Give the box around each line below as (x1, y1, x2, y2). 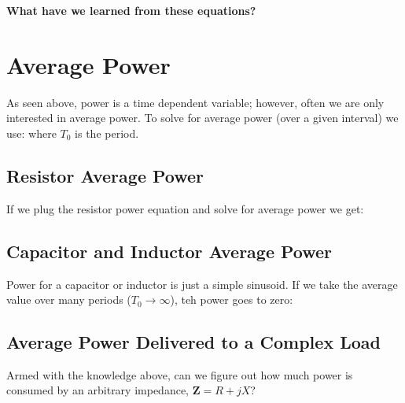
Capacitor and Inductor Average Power (6, 238, 333, 263)
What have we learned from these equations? (6, 2, 256, 18)
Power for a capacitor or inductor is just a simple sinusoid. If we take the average (6, 275, 398, 292)
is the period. (75, 124, 139, 141)
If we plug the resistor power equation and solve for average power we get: (6, 200, 364, 216)
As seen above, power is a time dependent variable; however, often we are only (6, 94, 385, 110)
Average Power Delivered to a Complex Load (6, 330, 381, 354)
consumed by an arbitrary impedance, (6, 382, 189, 398)
